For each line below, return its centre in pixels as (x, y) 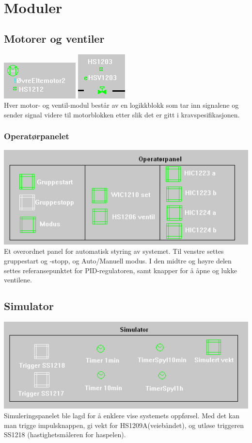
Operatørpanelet (37, 136)
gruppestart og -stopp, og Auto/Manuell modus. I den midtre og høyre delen (118, 260)
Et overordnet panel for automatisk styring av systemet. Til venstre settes (114, 251)
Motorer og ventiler (54, 38)
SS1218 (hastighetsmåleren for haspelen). (65, 435)
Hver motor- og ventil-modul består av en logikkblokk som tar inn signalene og (121, 105)
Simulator (29, 306)
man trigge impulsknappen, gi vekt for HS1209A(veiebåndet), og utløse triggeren (124, 425)
